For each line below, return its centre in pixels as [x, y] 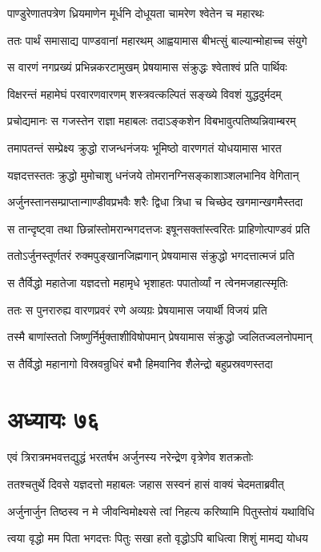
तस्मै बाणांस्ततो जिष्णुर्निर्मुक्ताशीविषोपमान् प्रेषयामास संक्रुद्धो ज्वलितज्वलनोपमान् [160, 337]
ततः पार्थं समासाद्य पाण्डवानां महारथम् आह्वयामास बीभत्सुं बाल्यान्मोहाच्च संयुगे [157, 40]
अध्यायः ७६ [54, 418]
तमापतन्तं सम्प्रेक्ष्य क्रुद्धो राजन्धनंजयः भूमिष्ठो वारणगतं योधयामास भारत [144, 147]
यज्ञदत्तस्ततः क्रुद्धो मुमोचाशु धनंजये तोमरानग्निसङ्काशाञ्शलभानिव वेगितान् [153, 175]
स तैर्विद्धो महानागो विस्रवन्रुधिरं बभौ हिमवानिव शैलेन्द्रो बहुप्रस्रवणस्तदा [140, 363]
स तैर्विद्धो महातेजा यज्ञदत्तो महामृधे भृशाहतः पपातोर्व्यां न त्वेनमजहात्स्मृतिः [148, 282]
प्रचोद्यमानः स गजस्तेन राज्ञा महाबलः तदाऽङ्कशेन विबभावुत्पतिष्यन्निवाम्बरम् [152, 121]
